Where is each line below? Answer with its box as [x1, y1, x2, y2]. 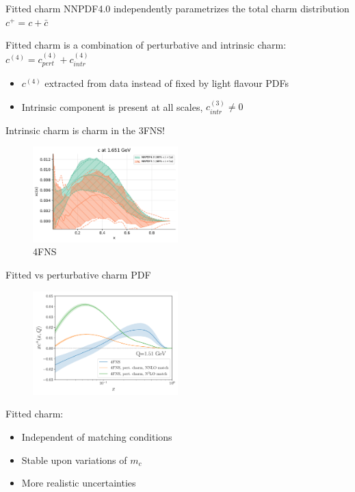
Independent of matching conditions [21, 430, 172, 444]
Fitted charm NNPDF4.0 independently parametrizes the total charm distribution [5, 1, 350, 15]
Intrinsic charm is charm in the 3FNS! [5, 122, 166, 137]
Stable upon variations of [21, 452, 127, 467]
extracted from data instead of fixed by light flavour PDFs [44, 76, 289, 90]
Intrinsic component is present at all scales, [21, 99, 203, 114]
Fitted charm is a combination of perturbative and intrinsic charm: [5, 38, 287, 52]
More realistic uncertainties [21, 476, 136, 490]
